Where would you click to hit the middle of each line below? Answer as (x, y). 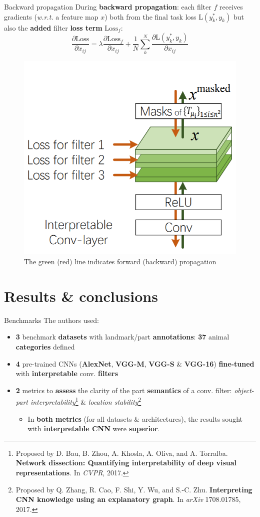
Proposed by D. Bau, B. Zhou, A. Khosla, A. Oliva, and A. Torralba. (122, 453)
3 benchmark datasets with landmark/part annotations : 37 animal (122, 337)
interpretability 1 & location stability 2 (86, 401)
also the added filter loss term (53, 27)
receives (231, 7)
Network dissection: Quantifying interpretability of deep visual (126, 463)
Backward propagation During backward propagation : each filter (108, 7)
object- (244, 390)
